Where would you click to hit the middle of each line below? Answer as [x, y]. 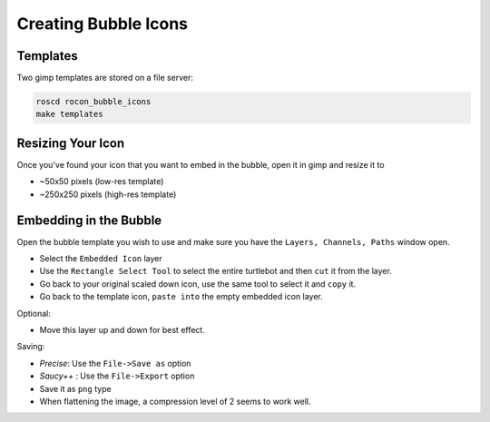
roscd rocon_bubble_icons [93, 102]
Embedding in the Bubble [89, 220]
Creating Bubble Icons [103, 24]
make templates [69, 114]
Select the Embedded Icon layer [101, 259]
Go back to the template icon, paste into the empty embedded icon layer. [181, 297]
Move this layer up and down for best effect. [122, 329]
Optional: [34, 313]
